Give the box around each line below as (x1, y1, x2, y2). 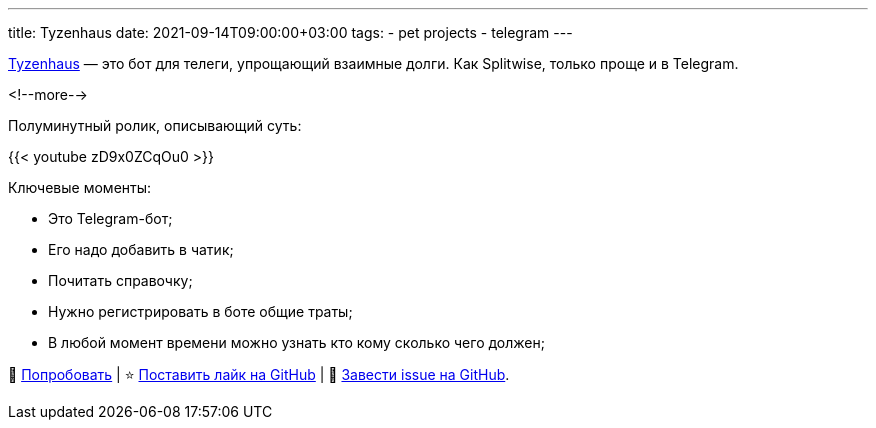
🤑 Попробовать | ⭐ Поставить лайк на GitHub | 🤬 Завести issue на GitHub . (8, 366, 510, 383)
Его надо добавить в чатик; (48, 241, 234, 258)
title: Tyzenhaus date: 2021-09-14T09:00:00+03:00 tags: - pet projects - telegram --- (8, 24, 573, 41)
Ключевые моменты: (8, 179, 152, 196)
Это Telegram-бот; (48, 210, 173, 227)
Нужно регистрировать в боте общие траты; (48, 303, 353, 320)
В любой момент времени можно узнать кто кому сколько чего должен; (48, 334, 545, 351)
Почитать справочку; (48, 272, 193, 289)
